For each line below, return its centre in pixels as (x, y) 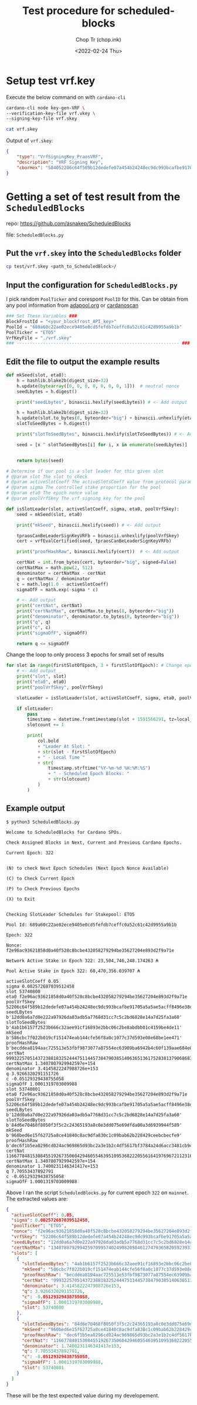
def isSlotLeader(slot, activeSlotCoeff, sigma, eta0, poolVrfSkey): (93, 509)
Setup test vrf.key (51, 81)
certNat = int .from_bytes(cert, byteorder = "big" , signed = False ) (97, 562)
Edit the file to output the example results (83, 361)
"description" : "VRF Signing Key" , (60, 162)
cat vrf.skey (22, 129)
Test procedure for (69, 11)
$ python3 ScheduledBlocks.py (43, 822)
